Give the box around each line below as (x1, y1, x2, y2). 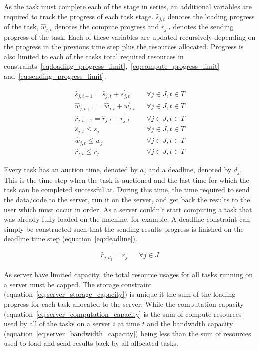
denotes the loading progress (167, 11, 255, 21)
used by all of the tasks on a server (4, 318, 111, 329)
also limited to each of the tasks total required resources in (4, 51, 184, 61)
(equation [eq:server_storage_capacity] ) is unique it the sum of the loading (4, 289, 236, 299)
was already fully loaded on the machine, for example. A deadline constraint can (4, 214, 250, 224)
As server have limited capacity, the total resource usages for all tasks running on (4, 269, 253, 280)
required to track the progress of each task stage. (4, 11, 154, 21)
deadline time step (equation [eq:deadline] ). (4, 233, 137, 244)
